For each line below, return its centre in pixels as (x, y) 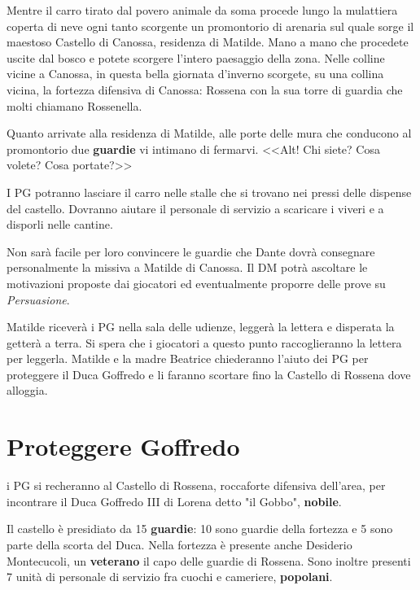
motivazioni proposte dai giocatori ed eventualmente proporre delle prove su (196, 283)
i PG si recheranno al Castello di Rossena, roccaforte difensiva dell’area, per (196, 485)
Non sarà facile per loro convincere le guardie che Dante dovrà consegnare (191, 251)
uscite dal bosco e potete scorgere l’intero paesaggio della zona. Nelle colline (196, 57)
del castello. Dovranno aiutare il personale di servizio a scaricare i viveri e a (195, 208)
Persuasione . (38, 299)
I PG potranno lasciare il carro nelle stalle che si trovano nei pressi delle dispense (209, 192)
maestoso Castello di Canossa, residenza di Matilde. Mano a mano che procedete (208, 42)
